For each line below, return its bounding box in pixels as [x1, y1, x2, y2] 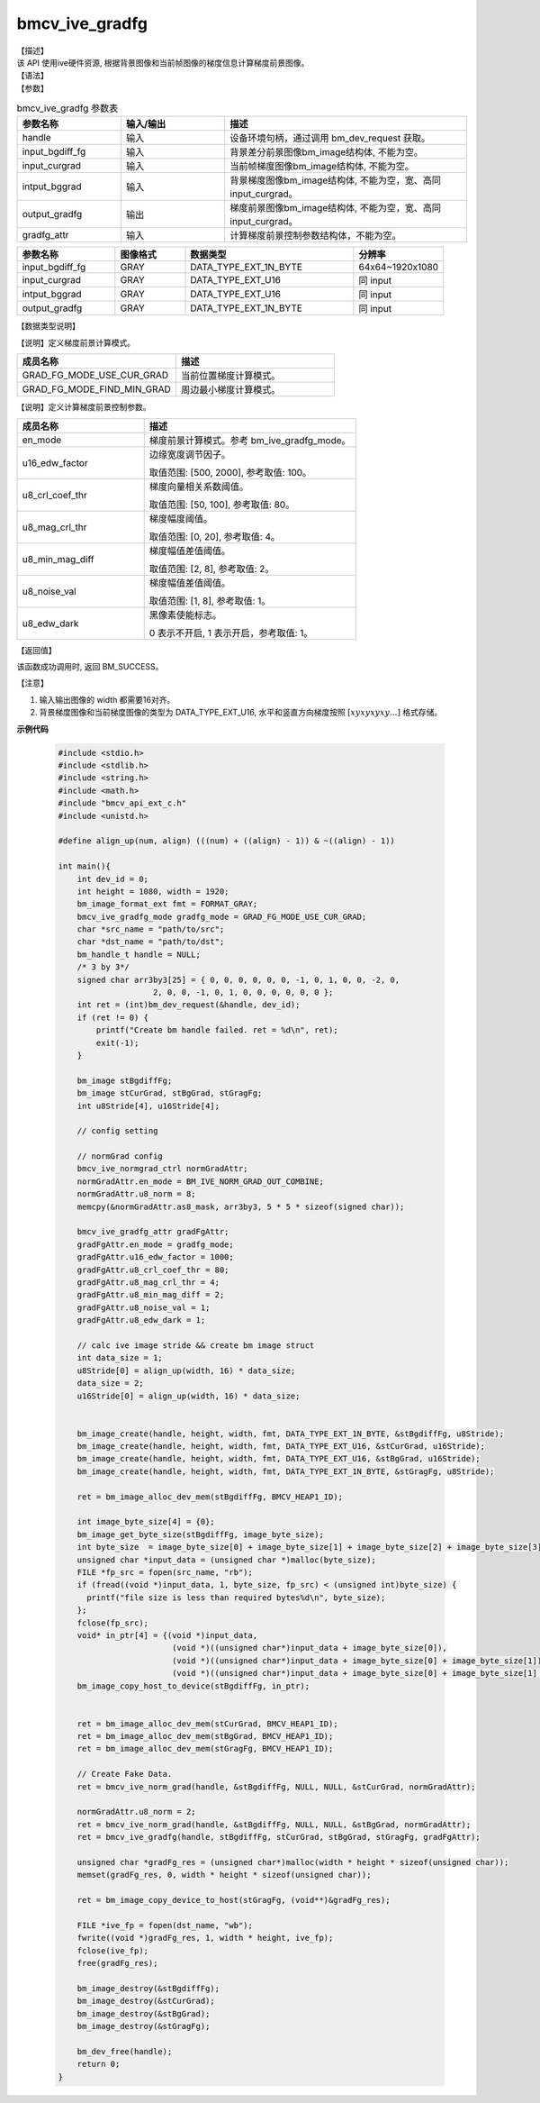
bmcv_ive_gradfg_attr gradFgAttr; [76, 1226, 229, 1237]
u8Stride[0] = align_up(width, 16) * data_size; [76, 1365, 296, 1376]
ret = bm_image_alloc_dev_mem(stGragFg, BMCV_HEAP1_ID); [76, 1743, 334, 1754]
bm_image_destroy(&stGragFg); [76, 2021, 211, 2032]
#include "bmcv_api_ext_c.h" [58, 798, 187, 808]
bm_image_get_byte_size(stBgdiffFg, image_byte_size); [76, 1529, 324, 1540]
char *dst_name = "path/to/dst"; [76, 937, 225, 947]
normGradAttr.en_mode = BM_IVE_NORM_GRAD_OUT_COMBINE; [76, 1176, 324, 1187]
